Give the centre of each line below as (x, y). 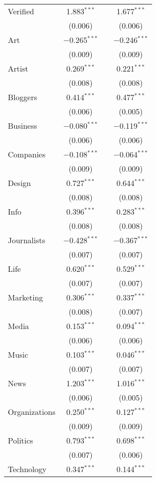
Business (23, 126)
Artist (18, 68)
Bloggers (23, 97)
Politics (21, 440)
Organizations (32, 412)
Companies (27, 154)
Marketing (26, 297)
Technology (27, 469)
